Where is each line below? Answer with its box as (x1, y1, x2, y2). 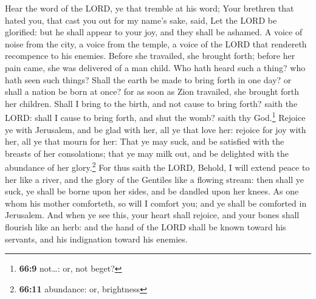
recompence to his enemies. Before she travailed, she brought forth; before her (5, 49, 295, 62)
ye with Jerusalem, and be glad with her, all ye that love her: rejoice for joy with (5, 123, 306, 136)
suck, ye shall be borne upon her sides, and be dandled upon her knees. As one (5, 185, 299, 198)
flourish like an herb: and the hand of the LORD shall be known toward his (5, 221, 286, 233)
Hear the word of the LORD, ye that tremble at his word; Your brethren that (5, 2, 294, 14)
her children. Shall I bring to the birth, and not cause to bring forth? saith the (5, 97, 298, 109)
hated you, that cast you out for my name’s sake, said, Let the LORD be (5, 13, 277, 26)
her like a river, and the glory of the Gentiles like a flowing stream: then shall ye (5, 173, 304, 185)
